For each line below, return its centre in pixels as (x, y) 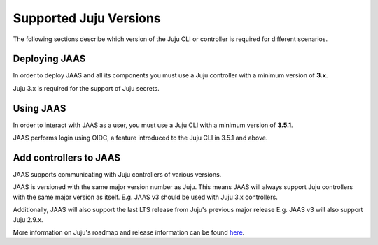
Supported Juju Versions (87, 18)
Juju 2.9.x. (28, 219)
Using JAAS (40, 108)
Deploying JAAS (49, 59)
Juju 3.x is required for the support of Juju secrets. (86, 88)
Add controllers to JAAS (67, 157)
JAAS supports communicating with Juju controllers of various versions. (117, 175)
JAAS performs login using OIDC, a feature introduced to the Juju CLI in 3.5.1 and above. (140, 138)
